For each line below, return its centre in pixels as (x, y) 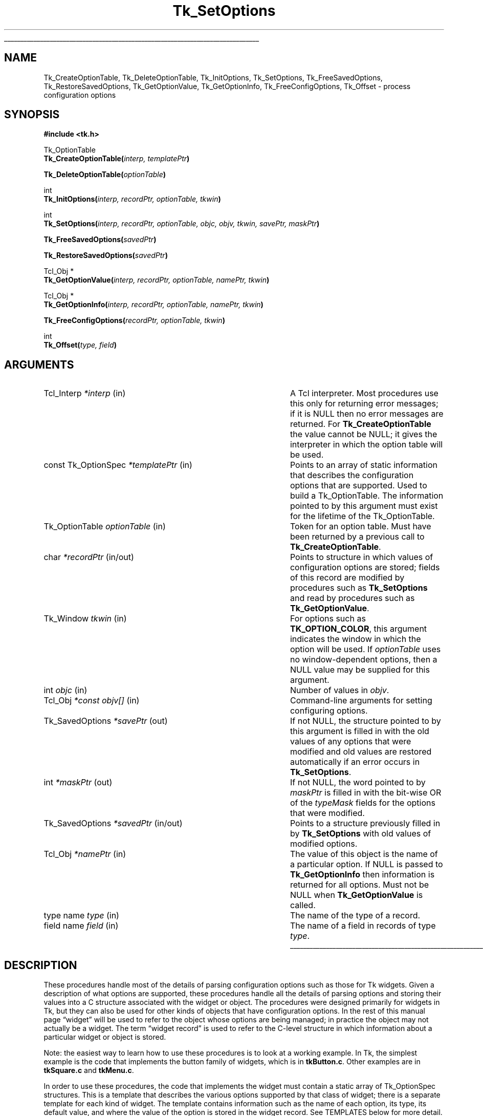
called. (303, 905)
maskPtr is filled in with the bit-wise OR (366, 793)
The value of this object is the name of (364, 854)
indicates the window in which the (355, 639)
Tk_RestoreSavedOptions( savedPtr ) (106, 255)
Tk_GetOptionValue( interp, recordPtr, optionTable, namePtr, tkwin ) (157, 280)
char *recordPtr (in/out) (89, 557)
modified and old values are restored (361, 752)
